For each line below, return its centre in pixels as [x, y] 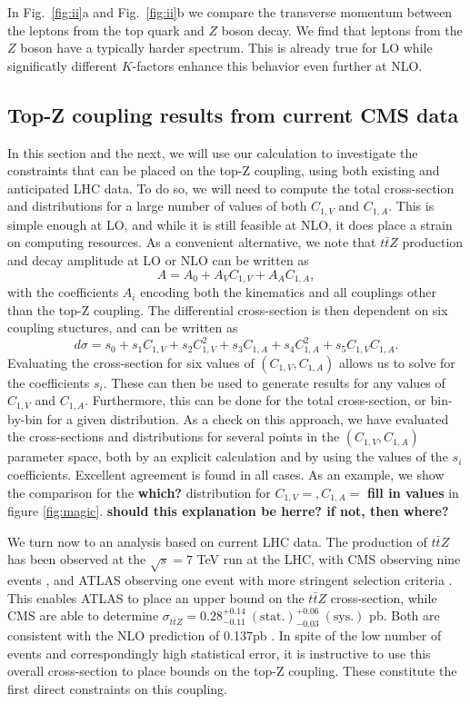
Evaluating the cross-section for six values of [131, 362]
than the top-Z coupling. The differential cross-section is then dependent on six [228, 309]
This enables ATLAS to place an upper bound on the [156, 597]
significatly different [63, 65]
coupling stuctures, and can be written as [123, 327]
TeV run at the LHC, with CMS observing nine [329, 559]
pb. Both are [405, 615]
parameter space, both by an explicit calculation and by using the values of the [228, 456]
